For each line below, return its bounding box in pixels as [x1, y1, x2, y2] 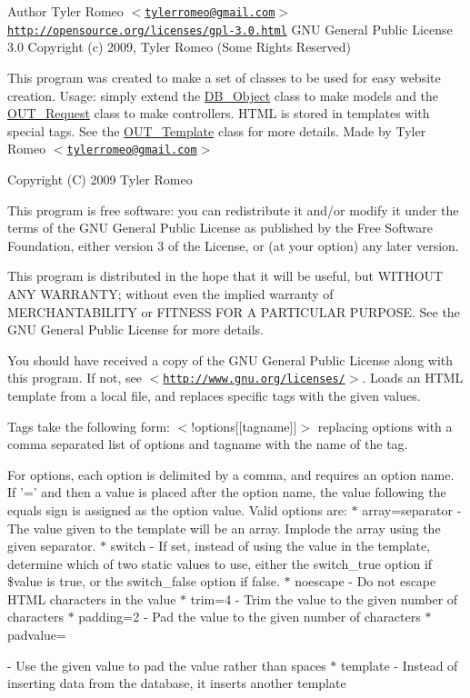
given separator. [7, 536, 96, 555]
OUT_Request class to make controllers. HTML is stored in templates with [7, 104, 430, 123]
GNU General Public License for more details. [7, 320, 265, 339]
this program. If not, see [7, 368, 143, 387]
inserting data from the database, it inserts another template [7, 673, 346, 693]
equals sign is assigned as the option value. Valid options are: [7, 500, 347, 519]
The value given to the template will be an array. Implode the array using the [7, 518, 441, 537]
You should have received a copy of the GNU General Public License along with [7, 350, 454, 369]
